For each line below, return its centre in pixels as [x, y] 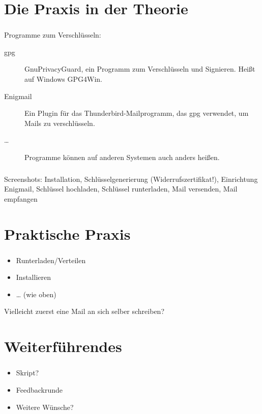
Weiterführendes [63, 346]
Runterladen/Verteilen [51, 260]
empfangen [21, 198]
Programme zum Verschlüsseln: [53, 35]
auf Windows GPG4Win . [63, 79]
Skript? [27, 373]
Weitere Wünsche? [45, 407]
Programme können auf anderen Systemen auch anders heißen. [122, 157]
